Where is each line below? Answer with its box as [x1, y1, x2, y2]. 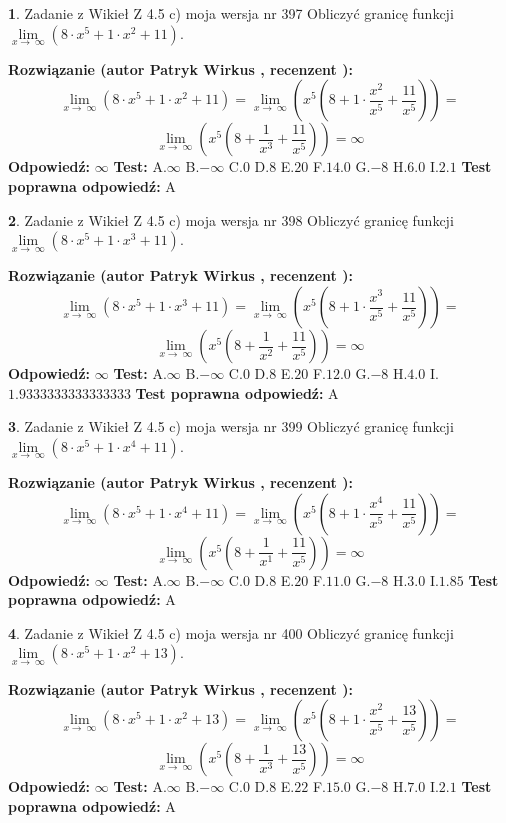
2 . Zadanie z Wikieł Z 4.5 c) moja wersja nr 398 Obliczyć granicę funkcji [8, 209, 454, 230]
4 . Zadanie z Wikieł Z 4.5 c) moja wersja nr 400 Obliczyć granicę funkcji [8, 622, 454, 643]
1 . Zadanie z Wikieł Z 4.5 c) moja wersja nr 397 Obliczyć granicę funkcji [8, 3, 454, 23]
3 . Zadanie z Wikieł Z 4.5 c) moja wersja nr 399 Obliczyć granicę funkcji [8, 416, 454, 437]
